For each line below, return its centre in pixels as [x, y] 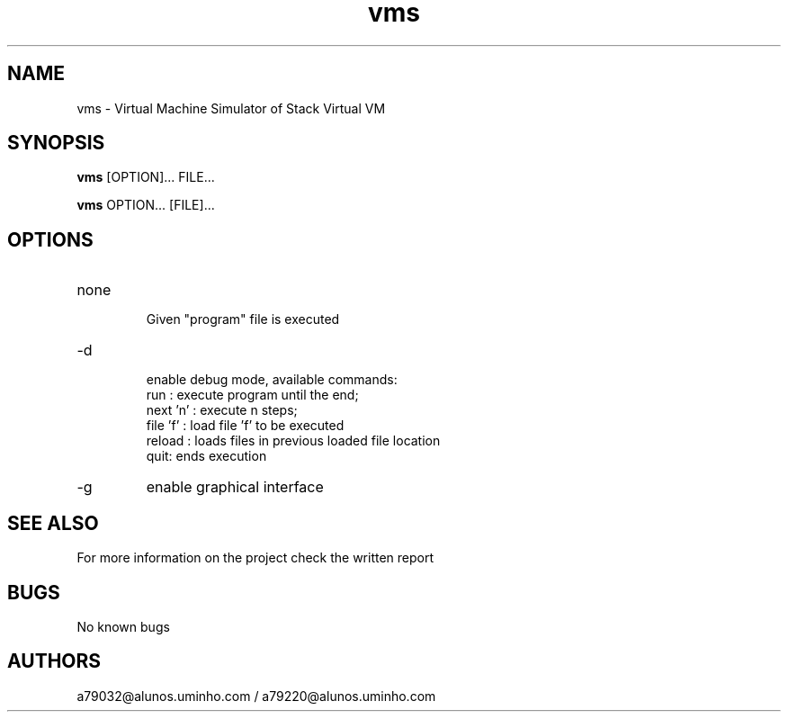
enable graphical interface [235, 487]
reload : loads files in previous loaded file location [293, 441]
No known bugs [123, 626]
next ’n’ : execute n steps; [222, 410]
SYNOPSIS [56, 143]
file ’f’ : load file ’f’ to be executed [245, 426]
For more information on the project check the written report [255, 558]
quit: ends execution [206, 456]
